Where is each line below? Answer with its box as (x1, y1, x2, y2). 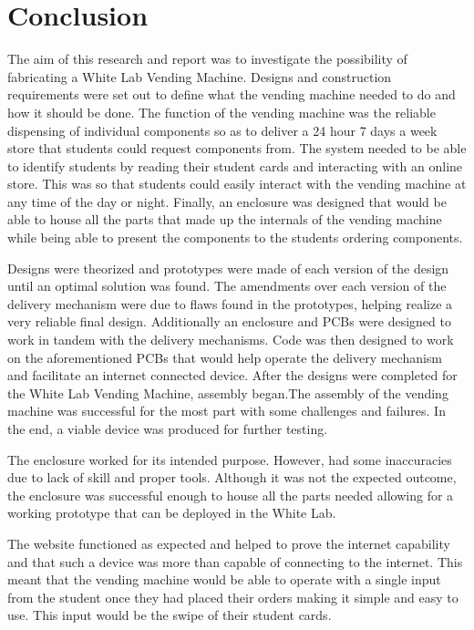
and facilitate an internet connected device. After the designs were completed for (7, 366, 458, 385)
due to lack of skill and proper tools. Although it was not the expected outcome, (7, 468, 457, 487)
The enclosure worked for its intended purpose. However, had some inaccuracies (7, 449, 452, 469)
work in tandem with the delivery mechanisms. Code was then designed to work (7, 330, 454, 349)
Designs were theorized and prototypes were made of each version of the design (7, 258, 449, 277)
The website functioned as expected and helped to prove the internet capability (7, 533, 450, 553)
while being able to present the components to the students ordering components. (7, 228, 463, 247)
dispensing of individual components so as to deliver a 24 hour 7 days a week (7, 120, 438, 139)
